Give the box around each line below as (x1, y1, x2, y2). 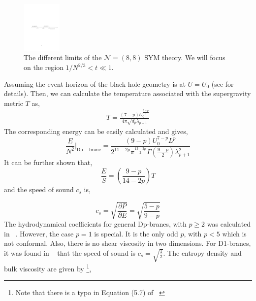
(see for (211, 78, 234, 89)
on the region (24, 62, 64, 72)
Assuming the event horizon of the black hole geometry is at (4, 78, 186, 89)
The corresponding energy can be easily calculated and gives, (4, 126, 188, 136)
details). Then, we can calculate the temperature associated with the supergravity (4, 88, 251, 99)
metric (4, 98, 23, 108)
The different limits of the (24, 52, 102, 63)
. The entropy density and (163, 247, 242, 258)
